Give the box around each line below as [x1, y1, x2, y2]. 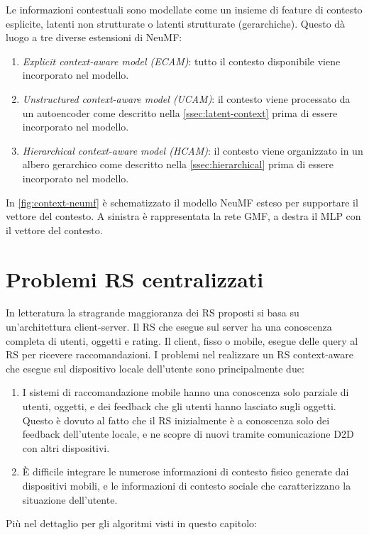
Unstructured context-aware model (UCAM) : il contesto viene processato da [22, 91, 351, 106]
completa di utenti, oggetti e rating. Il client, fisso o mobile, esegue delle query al [6, 333, 358, 348]
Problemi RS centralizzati [6, 264, 264, 293]
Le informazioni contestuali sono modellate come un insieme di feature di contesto [6, 2, 363, 16]
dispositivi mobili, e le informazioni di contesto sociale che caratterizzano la [22, 478, 351, 492]
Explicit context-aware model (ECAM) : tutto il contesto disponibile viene [22, 53, 341, 68]
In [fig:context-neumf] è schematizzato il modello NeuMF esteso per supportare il [6, 194, 358, 209]
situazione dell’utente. [22, 492, 118, 507]
